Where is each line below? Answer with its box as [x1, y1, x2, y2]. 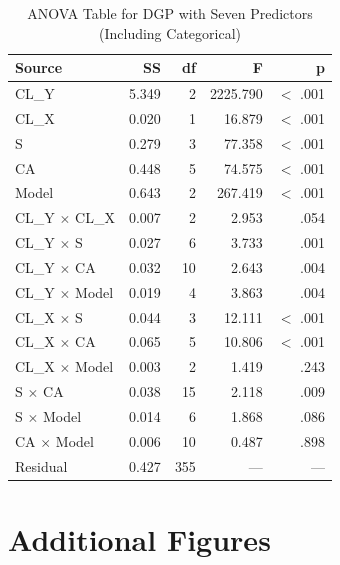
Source [15, 57, 63, 78]
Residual [15, 455, 68, 476]
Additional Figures [8, 518, 271, 559]
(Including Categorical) [98, 22, 241, 43]
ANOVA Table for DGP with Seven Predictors [27, 3, 313, 23]
